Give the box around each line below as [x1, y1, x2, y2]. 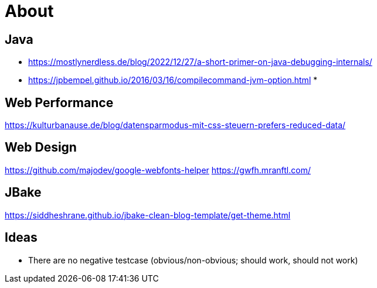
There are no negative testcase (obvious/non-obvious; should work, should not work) [28, 255, 358, 265]
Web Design [5, 140, 77, 155]
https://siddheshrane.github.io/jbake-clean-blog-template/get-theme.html [5, 210, 291, 220]
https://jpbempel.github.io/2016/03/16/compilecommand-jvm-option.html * [28, 75, 318, 85]
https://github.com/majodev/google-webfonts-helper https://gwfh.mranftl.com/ [5, 164, 311, 175]
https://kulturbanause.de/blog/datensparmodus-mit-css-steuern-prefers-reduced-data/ [5, 120, 346, 131]
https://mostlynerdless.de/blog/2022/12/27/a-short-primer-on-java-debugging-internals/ [28, 57, 372, 67]
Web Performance [5, 95, 114, 110]
